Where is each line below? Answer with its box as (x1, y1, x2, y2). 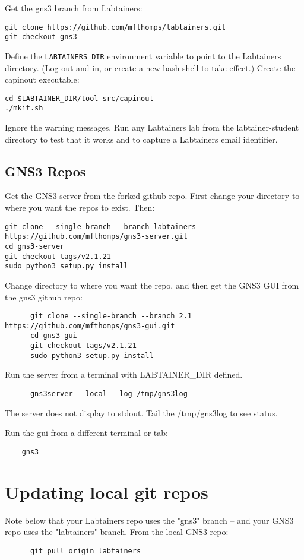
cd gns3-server (5, 242, 65, 251)
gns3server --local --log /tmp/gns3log (30, 389, 188, 398)
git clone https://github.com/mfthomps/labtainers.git (5, 23, 226, 31)
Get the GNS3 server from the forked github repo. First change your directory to (5, 189, 300, 202)
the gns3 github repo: (5, 290, 83, 303)
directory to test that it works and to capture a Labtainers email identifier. (5, 132, 278, 145)
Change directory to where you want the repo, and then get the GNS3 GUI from (5, 279, 299, 291)
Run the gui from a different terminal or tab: (5, 426, 168, 439)
